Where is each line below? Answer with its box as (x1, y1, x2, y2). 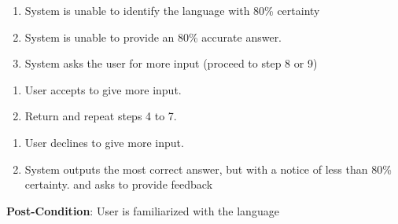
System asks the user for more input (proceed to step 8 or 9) (24, 55, 318, 72)
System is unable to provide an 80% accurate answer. (24, 28, 282, 45)
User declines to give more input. (24, 134, 184, 150)
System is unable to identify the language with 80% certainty (24, 2, 320, 18)
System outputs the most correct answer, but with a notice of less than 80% (24, 160, 392, 177)
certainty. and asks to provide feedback (24, 176, 213, 193)
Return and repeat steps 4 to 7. (24, 108, 177, 124)
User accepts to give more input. (24, 81, 182, 97)
